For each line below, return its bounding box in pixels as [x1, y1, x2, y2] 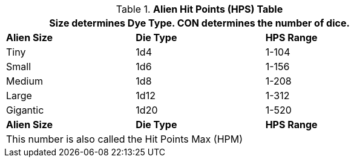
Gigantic [6, 104, 44, 116]
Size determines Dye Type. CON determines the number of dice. [49, 17, 350, 29]
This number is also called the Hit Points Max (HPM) [6, 133, 243, 145]
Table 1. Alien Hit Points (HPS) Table [116, 3, 283, 15]
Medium [6, 75, 43, 87]
